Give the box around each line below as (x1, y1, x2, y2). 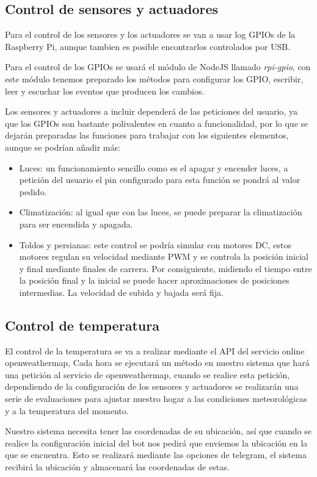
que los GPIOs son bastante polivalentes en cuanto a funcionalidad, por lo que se (5, 117, 308, 129)
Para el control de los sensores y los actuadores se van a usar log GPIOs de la (5, 28, 296, 41)
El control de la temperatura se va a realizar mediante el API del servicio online (5, 344, 305, 357)
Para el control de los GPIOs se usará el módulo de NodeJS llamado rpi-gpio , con (5, 60, 311, 73)
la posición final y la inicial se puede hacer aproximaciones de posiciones (19, 274, 290, 287)
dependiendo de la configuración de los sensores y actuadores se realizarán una (5, 380, 299, 393)
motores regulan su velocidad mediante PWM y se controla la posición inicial (19, 250, 308, 263)
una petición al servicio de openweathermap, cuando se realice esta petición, (5, 368, 290, 381)
